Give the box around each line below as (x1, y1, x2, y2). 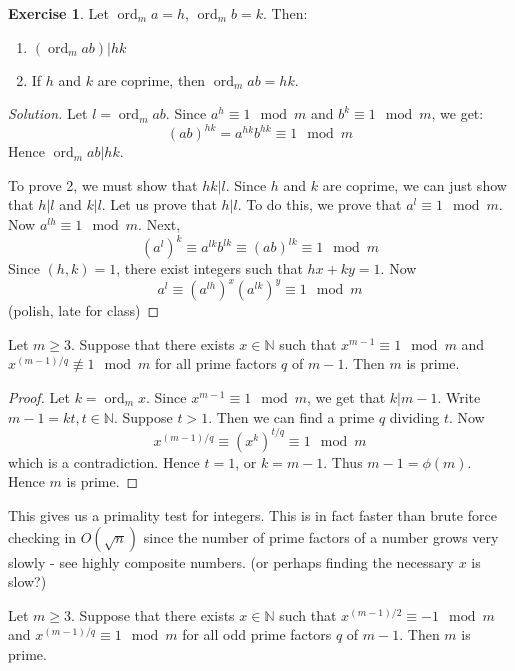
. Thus (323, 451, 363, 472)
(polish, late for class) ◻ (8, 300, 160, 321)
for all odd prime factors (182, 624, 332, 645)
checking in (8, 526, 77, 547)
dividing (389, 406, 440, 427)
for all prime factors (154, 353, 277, 374)
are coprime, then (97, 69, 206, 90)
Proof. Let (8, 387, 70, 408)
